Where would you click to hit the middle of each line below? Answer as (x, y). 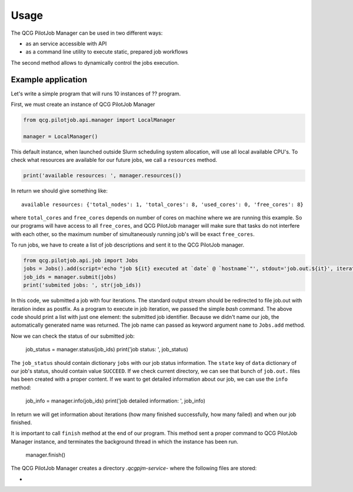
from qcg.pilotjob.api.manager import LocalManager (99, 120)
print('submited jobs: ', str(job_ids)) (82, 285)
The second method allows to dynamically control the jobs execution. (95, 62)
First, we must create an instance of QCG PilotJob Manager (83, 104)
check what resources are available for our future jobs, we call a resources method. (114, 160)
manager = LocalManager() (61, 136)
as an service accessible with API (66, 44)
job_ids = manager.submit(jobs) (70, 277)
